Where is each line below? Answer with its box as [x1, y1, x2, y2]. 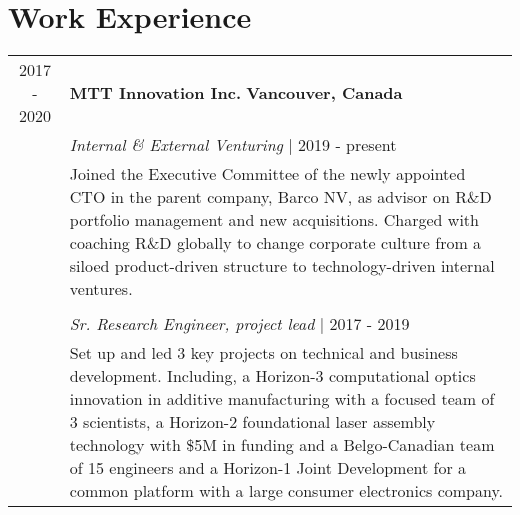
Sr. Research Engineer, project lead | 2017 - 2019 [69, 312, 410, 336]
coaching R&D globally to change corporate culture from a [69, 231, 482, 255]
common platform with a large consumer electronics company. [69, 479, 503, 503]
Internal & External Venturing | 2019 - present [69, 133, 397, 157]
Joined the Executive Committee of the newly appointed [69, 162, 466, 186]
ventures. [69, 277, 133, 301]
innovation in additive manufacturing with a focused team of [69, 387, 495, 411]
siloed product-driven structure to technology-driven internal [69, 254, 495, 278]
